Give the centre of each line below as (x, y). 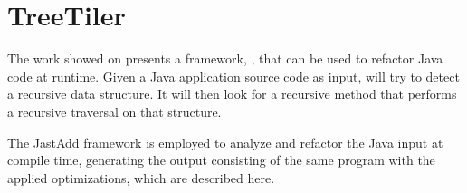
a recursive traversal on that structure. (114, 111)
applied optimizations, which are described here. (141, 177)
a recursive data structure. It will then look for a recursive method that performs (232, 94)
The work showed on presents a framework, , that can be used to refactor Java (225, 58)
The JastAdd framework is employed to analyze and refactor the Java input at (225, 142)
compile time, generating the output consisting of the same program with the (221, 160)
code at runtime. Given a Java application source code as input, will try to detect (233, 76)
